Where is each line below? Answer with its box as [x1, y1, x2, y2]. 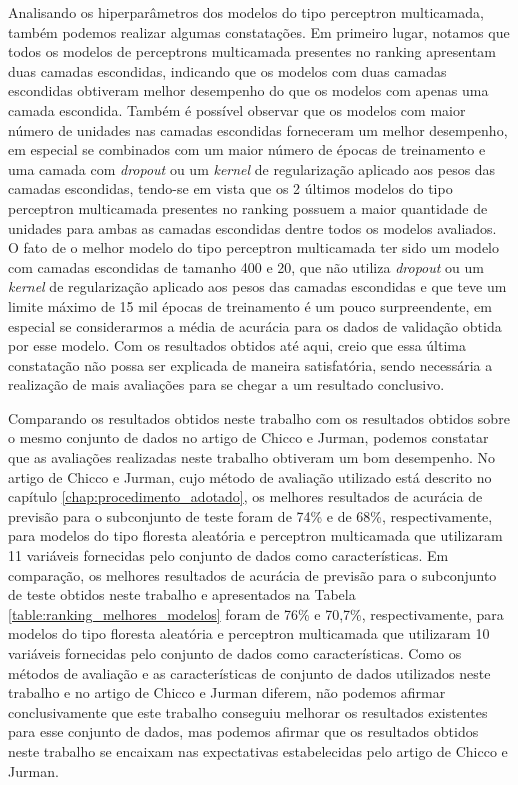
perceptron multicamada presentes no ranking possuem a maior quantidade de [8, 197, 488, 218]
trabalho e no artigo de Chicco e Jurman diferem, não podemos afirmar [8, 682, 446, 703]
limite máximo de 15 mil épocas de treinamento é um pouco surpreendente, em [8, 295, 492, 316]
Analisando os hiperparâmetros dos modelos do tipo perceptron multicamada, [8, 2, 484, 22]
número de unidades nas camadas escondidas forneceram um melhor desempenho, [8, 119, 508, 140]
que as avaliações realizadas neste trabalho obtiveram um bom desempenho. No [8, 447, 495, 468]
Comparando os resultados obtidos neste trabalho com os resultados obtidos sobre [8, 407, 510, 428]
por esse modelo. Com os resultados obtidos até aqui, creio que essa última [8, 335, 467, 356]
